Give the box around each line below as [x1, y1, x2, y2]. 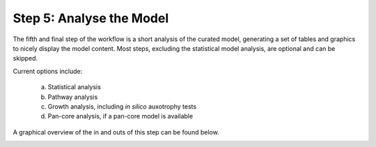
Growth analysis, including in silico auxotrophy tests [47, 102, 197, 111]
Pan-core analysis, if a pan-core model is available [47, 112, 194, 121]
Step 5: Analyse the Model [13, 10, 169, 26]
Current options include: [13, 67, 83, 75]
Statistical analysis [47, 83, 101, 91]
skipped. [13, 54, 38, 63]
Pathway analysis [47, 93, 98, 101]
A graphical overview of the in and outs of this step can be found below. [13, 127, 219, 136]
